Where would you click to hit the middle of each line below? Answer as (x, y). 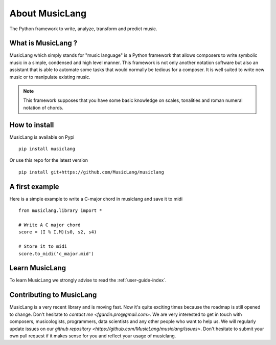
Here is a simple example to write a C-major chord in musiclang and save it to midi (96, 199)
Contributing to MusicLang (53, 295)
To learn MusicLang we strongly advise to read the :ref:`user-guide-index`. (88, 280)
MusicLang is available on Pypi (42, 137)
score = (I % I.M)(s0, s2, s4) (58, 232)
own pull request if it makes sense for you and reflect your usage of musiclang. (93, 336)
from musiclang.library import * (60, 211)
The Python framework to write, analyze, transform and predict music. (84, 29)
